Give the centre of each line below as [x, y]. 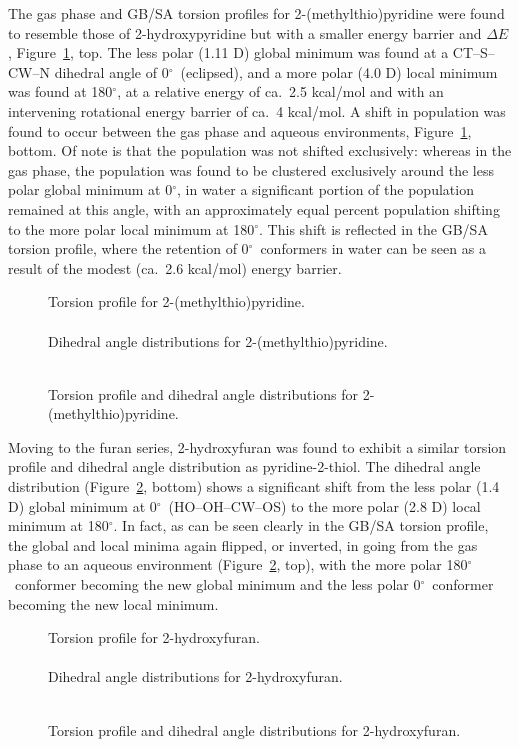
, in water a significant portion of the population [325, 189]
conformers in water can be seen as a [373, 248]
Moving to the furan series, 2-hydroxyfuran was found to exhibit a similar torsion [257, 446]
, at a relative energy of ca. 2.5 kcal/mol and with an [280, 91]
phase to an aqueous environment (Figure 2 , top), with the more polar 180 [238, 564]
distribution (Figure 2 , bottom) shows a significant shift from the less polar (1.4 [254, 486]
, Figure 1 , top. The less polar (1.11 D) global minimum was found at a [228, 52]
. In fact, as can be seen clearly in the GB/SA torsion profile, [301, 525]
